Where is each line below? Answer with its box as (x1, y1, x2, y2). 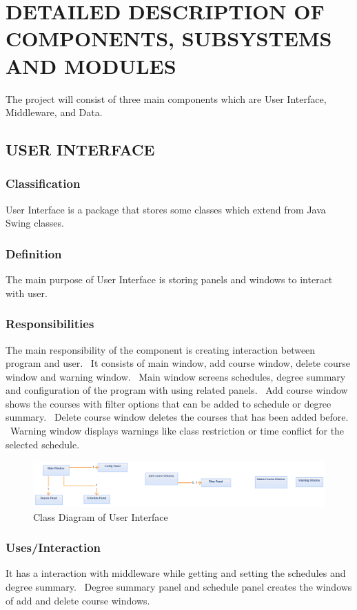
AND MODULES (6, 51, 176, 79)
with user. (6, 285, 48, 300)
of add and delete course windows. (6, 593, 150, 607)
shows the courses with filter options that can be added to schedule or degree (6, 396, 331, 410)
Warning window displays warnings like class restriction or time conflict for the (10, 423, 345, 438)
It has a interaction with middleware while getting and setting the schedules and (6, 566, 346, 580)
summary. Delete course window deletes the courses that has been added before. (6, 410, 349, 424)
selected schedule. (6, 437, 80, 451)
